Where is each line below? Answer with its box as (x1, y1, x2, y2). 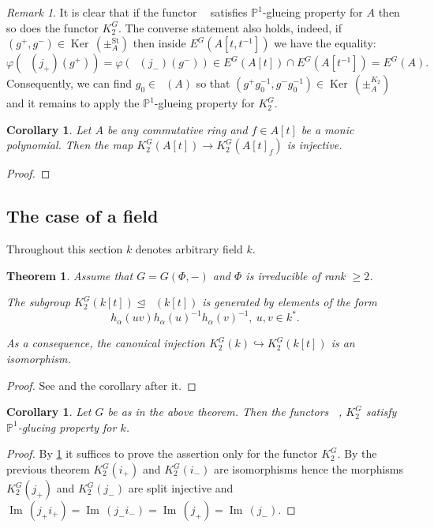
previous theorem (6, 461, 90, 477)
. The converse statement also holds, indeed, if (118, 19, 342, 36)
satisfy (365, 403, 397, 420)
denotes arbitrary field (135, 241, 243, 257)
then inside (133, 35, 186, 51)
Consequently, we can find (6, 75, 133, 92)
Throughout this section (6, 241, 123, 257)
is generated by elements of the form (202, 294, 377, 310)
